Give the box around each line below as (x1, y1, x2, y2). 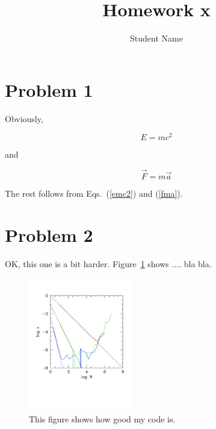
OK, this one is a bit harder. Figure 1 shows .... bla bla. (5, 257, 212, 270)
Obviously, (5, 112, 43, 125)
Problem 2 (5, 222, 93, 247)
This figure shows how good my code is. (29, 412, 176, 425)
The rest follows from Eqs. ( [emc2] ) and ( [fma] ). (5, 187, 183, 200)
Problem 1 (5, 77, 93, 102)
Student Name (130, 32, 183, 45)
